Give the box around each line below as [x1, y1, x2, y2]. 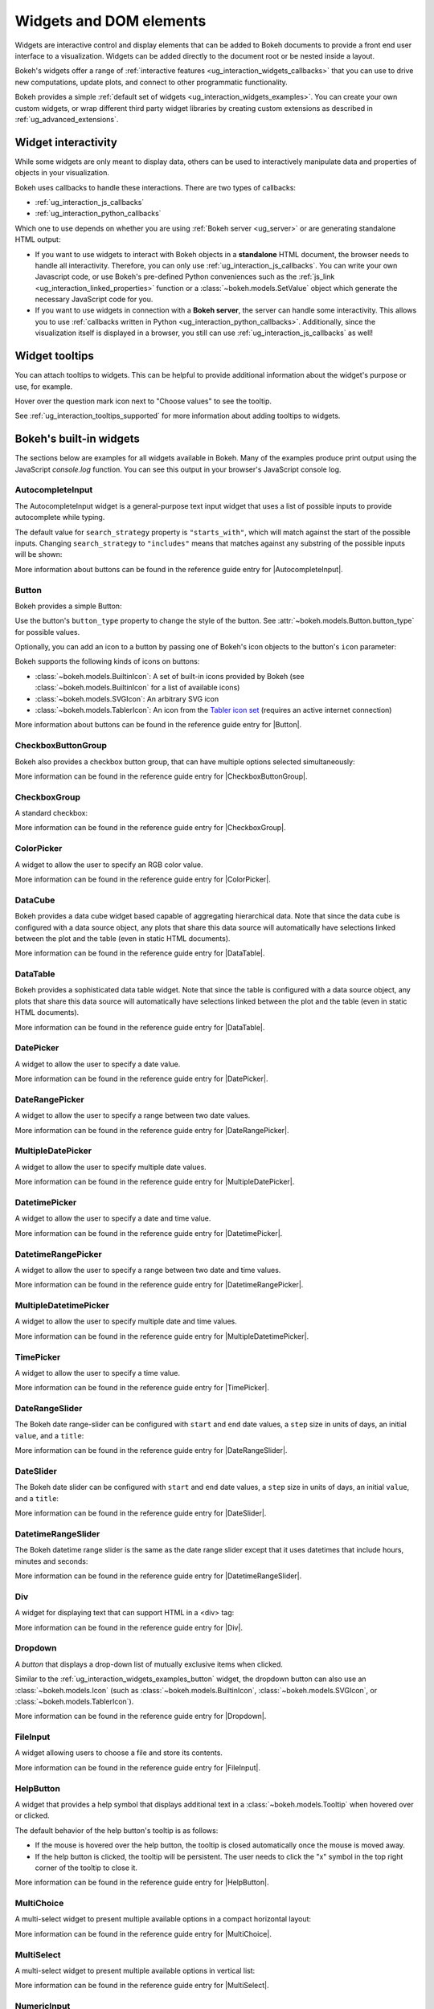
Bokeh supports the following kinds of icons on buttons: [14, 657, 200, 666]
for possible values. [14, 627, 80, 636]
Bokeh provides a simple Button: [14, 601, 122, 611]
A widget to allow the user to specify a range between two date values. [14, 1111, 251, 1120]
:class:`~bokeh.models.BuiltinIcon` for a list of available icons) [35, 683, 240, 693]
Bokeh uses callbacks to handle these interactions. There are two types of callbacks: [14, 182, 297, 192]
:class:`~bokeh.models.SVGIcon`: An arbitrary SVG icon [35, 694, 219, 703]
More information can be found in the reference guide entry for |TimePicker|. [14, 1383, 269, 1393]
